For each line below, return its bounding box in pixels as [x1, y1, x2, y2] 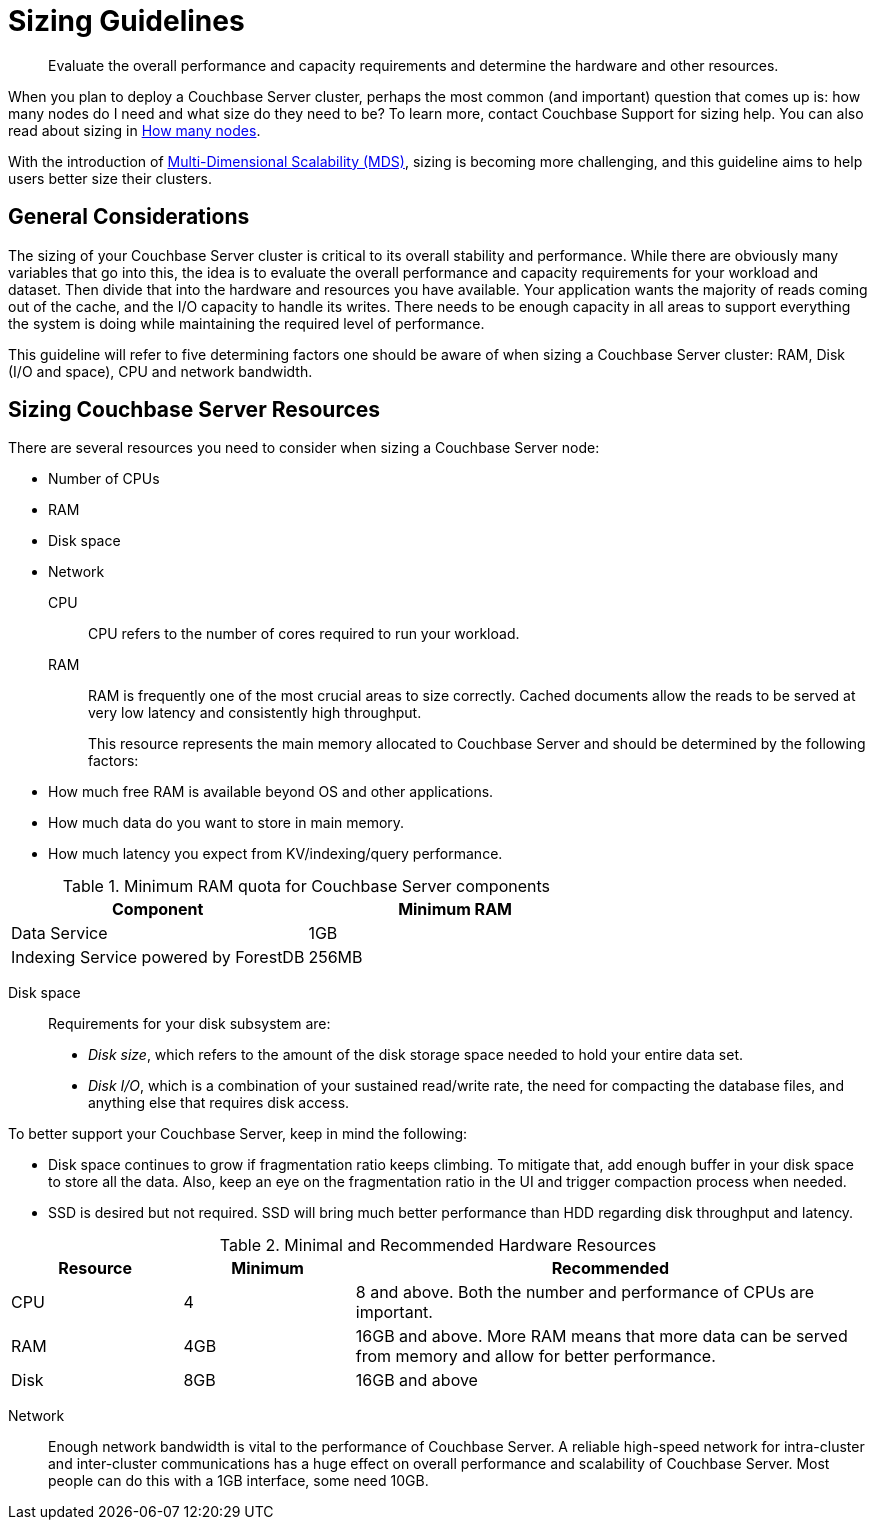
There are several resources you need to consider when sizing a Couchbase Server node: [8, 439, 600, 457]
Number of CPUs [48, 470, 160, 488]
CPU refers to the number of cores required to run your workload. [88, 625, 520, 643]
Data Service [11, 923, 108, 944]
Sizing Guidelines [8, 4, 245, 38]
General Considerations [8, 204, 250, 230]
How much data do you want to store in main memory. [48, 814, 405, 832]
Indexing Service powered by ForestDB [11, 947, 305, 968]
